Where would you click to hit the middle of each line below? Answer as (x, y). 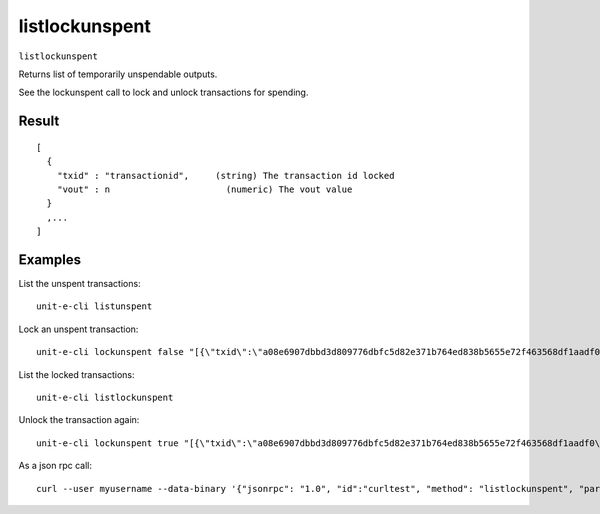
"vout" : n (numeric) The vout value (204, 189)
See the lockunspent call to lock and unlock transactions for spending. (163, 92)
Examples (50, 259)
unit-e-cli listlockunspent (105, 397)
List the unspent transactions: (79, 283)
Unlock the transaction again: (79, 420)
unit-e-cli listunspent (94, 306)
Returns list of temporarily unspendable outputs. (118, 74)
